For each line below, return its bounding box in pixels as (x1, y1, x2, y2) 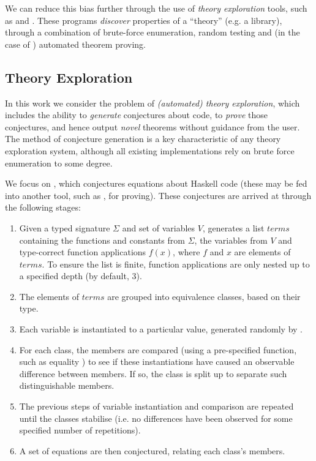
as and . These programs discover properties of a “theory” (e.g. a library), (5, 13, 282, 26)
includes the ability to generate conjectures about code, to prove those (5, 108, 268, 121)
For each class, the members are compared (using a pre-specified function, (19, 343, 297, 356)
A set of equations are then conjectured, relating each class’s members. (19, 444, 285, 457)
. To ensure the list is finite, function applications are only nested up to (42, 257, 310, 270)
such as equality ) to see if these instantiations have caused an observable (19, 355, 295, 368)
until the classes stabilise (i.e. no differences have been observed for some (19, 411, 293, 424)
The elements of (19, 290, 80, 302)
